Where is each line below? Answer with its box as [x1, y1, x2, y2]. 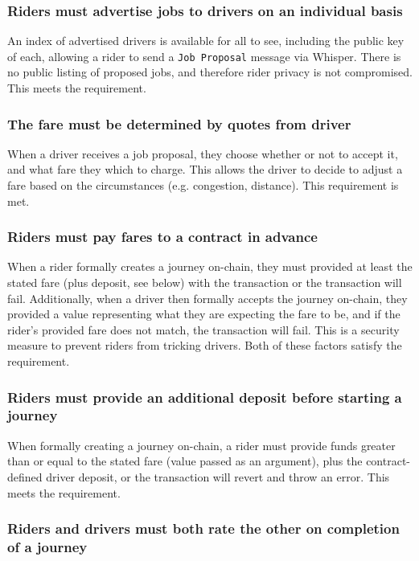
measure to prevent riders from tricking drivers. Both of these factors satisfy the [7, 337, 402, 354]
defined [7, 468, 43, 485]
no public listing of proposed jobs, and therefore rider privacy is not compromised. [7, 63, 413, 80]
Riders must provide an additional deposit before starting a [7, 387, 402, 407]
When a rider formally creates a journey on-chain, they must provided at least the [7, 258, 413, 275]
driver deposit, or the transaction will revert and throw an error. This [46, 468, 390, 485]
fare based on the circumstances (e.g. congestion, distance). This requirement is [7, 177, 399, 194]
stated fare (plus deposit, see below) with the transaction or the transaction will [7, 274, 402, 291]
